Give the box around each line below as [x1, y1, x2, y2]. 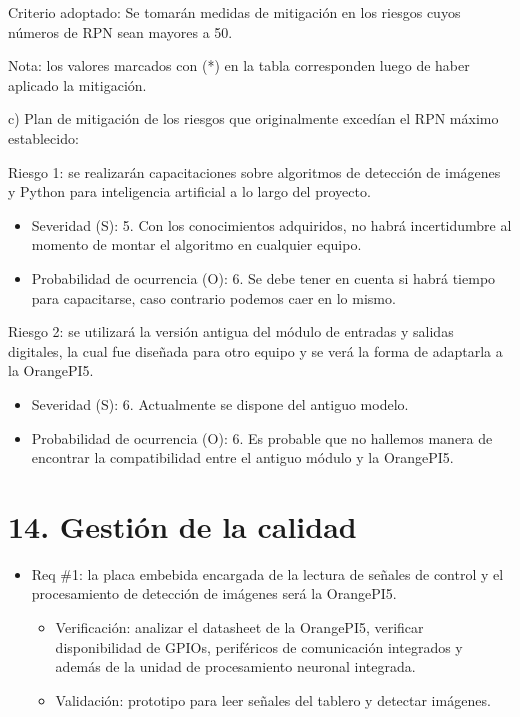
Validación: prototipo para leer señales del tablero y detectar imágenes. [55, 689, 491, 710]
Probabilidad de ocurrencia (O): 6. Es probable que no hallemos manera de [31, 427, 493, 448]
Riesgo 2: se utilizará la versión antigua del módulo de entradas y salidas [8, 321, 454, 342]
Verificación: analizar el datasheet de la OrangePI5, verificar [55, 617, 424, 637]
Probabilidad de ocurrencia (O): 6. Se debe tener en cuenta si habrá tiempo [31, 267, 496, 288]
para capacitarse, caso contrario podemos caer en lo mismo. [31, 287, 396, 308]
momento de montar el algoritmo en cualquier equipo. [31, 234, 362, 255]
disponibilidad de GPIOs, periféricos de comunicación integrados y [55, 636, 463, 657]
